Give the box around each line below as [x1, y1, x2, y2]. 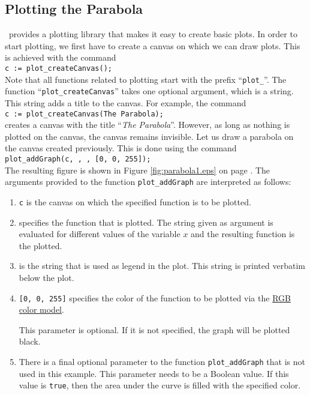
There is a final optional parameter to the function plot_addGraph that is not [19, 355, 306, 367]
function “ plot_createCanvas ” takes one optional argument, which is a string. [5, 85, 294, 97]
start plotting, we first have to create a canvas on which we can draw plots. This [5, 39, 300, 52]
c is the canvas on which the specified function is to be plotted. [19, 195, 251, 208]
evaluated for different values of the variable [19, 228, 180, 240]
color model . [19, 303, 64, 316]
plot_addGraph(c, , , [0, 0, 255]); [5, 154, 151, 163]
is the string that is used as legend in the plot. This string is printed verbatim [19, 259, 305, 272]
